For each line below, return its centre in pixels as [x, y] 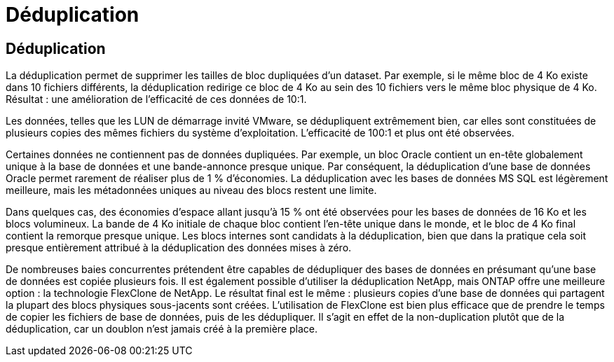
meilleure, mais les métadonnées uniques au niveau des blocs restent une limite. [191, 190]
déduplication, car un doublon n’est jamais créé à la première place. [162, 329]
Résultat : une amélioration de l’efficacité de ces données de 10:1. [156, 99]
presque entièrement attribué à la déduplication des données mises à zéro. [179, 248]
